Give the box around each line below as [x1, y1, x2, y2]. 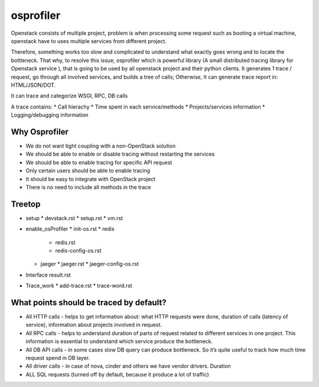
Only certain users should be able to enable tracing [25, 167, 151, 174]
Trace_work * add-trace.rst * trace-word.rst [25, 282, 132, 289]
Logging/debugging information [11, 111, 89, 119]
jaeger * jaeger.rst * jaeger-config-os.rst [40, 260, 139, 268]
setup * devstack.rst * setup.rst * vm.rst [25, 214, 123, 221]
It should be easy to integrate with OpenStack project [25, 175, 156, 182]
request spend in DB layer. [25, 355, 90, 362]
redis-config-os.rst [55, 247, 102, 254]
